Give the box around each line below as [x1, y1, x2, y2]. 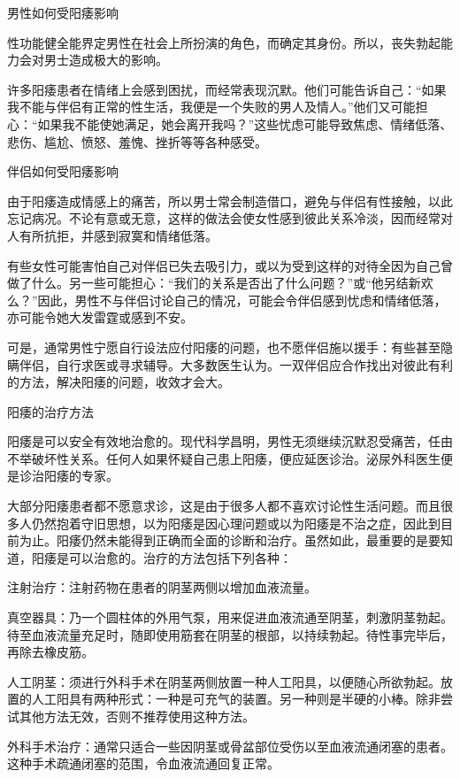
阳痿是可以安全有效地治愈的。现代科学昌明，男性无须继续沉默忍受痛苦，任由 [7, 432, 453, 451]
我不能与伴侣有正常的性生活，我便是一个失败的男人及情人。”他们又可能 [7, 97, 416, 116]
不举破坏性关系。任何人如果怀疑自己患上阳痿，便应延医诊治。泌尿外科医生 [7, 449, 441, 467]
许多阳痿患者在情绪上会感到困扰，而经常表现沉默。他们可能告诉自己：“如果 [7, 80, 447, 98]
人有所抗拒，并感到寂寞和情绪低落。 [7, 226, 218, 244]
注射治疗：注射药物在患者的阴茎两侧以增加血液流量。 [7, 578, 317, 597]
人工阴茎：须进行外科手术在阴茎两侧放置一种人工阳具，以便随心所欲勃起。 [7, 672, 441, 690]
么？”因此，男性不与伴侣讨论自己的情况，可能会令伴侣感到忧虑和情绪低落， [7, 290, 447, 309]
